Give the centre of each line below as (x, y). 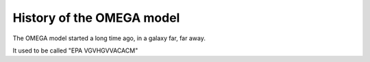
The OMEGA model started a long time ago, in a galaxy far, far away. (109, 38)
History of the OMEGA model (96, 18)
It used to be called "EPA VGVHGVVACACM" (75, 50)
